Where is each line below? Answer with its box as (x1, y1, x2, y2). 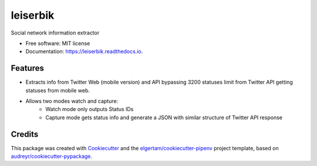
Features (11, 63, 44, 73)
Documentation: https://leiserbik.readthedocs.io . (25, 48, 143, 55)
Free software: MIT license (25, 40, 90, 47)
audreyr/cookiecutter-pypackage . (11, 153, 93, 160)
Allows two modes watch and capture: (25, 98, 119, 105)
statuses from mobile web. (25, 87, 90, 94)
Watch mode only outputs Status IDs (45, 106, 134, 113)
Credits (11, 129, 39, 139)
